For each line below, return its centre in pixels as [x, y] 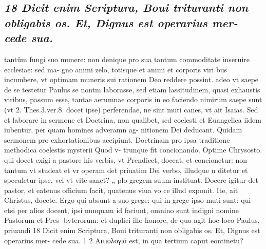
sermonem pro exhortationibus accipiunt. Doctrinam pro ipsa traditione [117, 139]
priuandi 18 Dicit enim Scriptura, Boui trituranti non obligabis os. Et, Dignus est [132, 230]
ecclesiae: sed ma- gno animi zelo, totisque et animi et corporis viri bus [116, 69]
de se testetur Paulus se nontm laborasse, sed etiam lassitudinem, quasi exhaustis [132, 89]
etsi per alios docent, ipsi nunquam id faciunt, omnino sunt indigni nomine [121, 210]
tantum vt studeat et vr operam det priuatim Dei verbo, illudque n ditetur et [126, 170]
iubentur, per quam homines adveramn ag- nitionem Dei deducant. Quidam [123, 130]
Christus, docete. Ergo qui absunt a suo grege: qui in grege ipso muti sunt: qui [128, 200]
